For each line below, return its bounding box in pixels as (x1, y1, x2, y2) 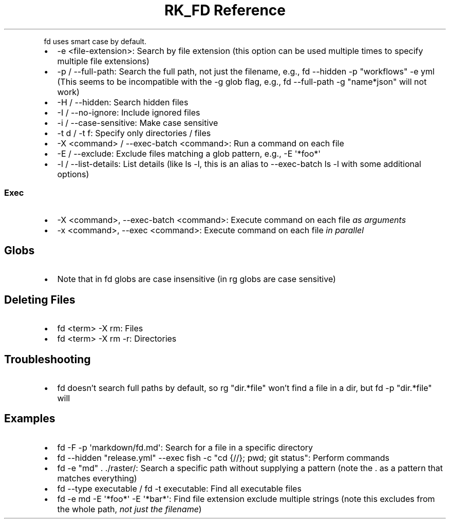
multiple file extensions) (57, 55, 149, 66)
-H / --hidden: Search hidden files (57, 97, 189, 107)
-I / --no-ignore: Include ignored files (57, 107, 200, 118)
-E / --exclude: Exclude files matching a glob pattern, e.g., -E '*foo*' (57, 148, 321, 159)
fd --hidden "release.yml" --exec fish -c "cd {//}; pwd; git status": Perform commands (57, 452, 390, 463)
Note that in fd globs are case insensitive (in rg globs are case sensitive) (57, 274, 336, 285)
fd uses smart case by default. (44, 36, 146, 46)
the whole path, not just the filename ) (57, 503, 202, 514)
